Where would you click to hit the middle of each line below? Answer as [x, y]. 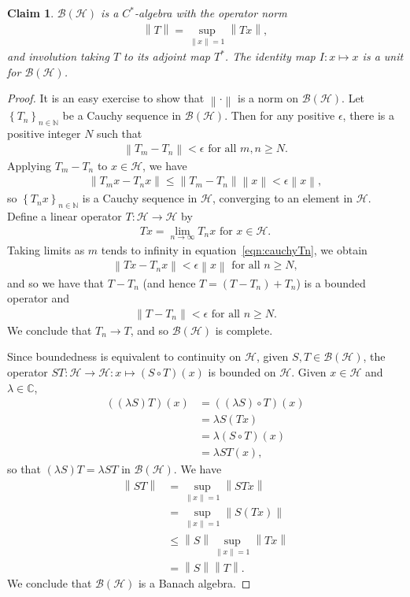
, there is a [369, 115]
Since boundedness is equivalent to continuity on [124, 356]
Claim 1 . [31, 13]
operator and [39, 298]
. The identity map [270, 56]
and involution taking [58, 56]
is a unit [383, 56]
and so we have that [55, 282]
